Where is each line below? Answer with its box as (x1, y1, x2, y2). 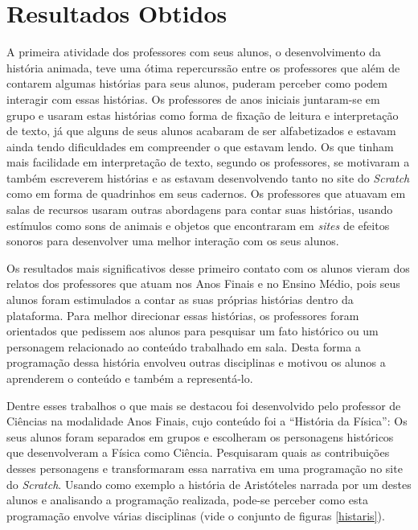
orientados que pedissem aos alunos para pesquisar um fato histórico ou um (6, 323, 379, 339)
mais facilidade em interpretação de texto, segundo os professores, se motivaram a (6, 154, 410, 171)
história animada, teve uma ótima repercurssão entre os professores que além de (6, 59, 400, 76)
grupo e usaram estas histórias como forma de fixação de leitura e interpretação (6, 106, 399, 123)
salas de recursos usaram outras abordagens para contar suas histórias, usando (6, 201, 393, 218)
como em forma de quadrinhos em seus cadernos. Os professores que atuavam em (6, 185, 406, 202)
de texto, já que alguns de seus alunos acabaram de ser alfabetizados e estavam (6, 122, 396, 139)
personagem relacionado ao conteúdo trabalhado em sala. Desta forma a (6, 338, 361, 355)
